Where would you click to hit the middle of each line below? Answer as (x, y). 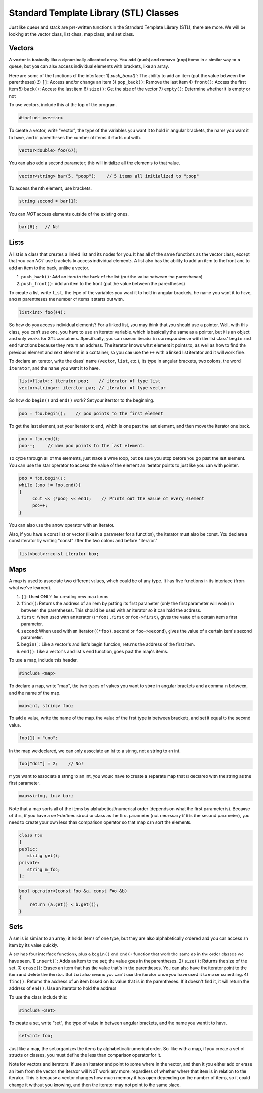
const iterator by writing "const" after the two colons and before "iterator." (83, 541)
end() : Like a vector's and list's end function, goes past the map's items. (94, 651)
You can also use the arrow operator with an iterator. (62, 525)
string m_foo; (44, 869)
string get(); (44, 856)
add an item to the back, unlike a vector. (49, 268)
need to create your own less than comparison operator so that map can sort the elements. (100, 822)
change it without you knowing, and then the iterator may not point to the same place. (95, 1085)
